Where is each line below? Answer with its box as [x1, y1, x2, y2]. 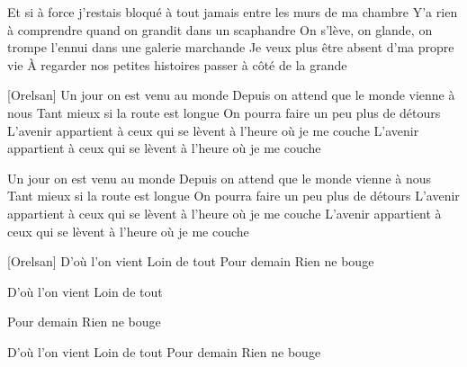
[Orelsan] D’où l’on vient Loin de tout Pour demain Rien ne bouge [7, 252, 374, 271]
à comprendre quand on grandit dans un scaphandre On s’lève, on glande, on [7, 20, 433, 39]
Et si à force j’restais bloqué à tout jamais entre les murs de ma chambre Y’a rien [7, 3, 458, 21]
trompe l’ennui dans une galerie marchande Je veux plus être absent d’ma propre [7, 38, 454, 57]
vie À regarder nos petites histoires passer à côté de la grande [7, 55, 347, 74]
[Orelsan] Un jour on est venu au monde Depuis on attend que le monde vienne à [7, 85, 455, 104]
